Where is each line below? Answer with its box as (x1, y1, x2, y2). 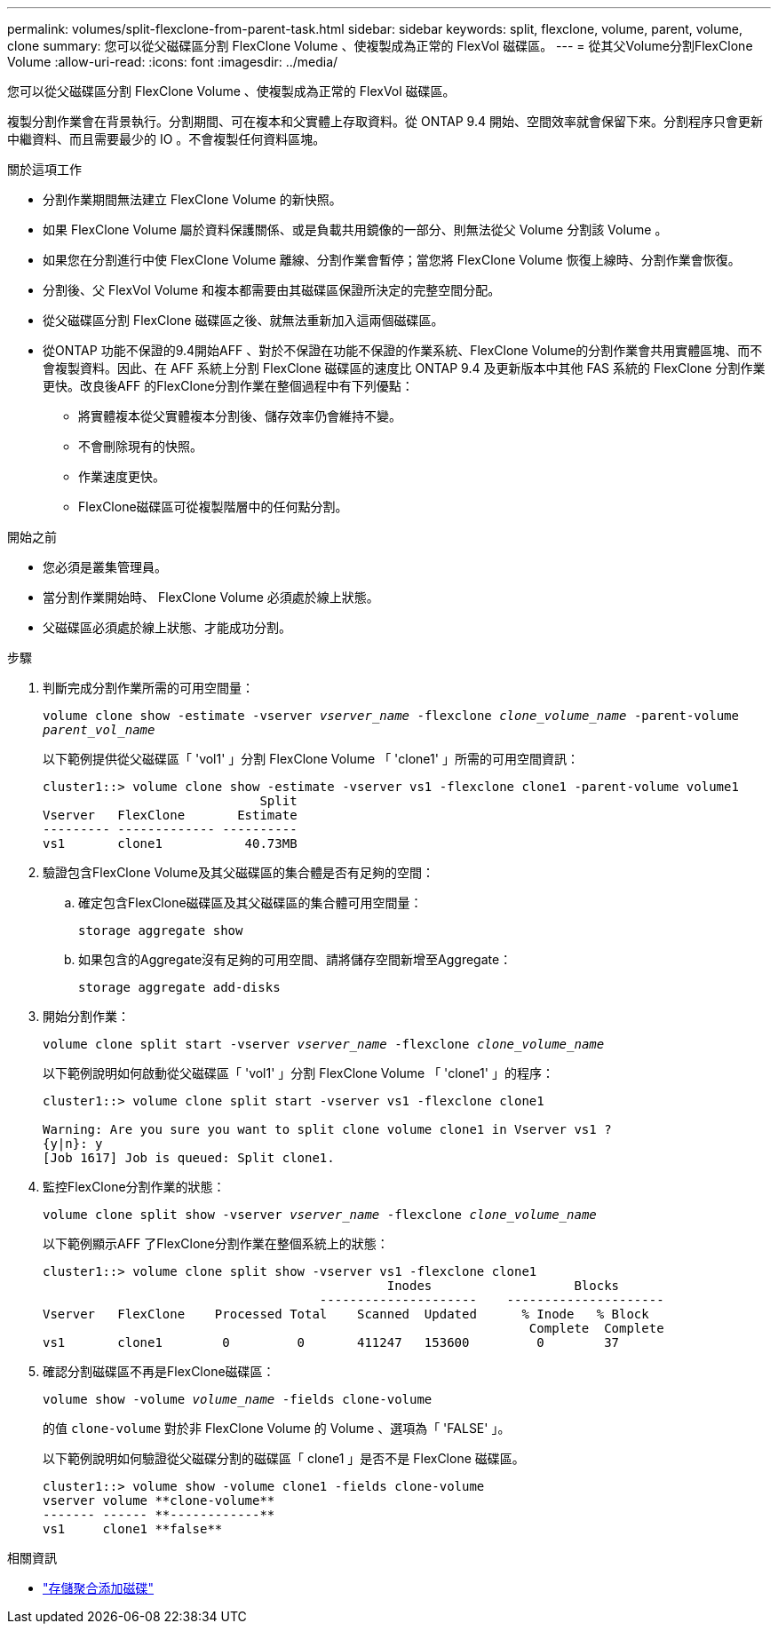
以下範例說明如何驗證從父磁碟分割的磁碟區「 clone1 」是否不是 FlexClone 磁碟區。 (43, 1451, 525, 1466)
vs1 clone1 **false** (43, 1522, 223, 1536)
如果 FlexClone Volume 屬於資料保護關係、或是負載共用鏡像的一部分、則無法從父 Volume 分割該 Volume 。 (43, 222, 668, 237)
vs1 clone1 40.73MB (43, 836, 298, 851)
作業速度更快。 (78, 469, 165, 484)
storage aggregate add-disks (78, 980, 281, 994)
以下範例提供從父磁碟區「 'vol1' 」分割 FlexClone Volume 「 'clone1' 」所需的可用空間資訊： (43, 751, 579, 766)
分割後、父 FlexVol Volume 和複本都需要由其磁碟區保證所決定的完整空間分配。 (43, 282, 501, 297)
